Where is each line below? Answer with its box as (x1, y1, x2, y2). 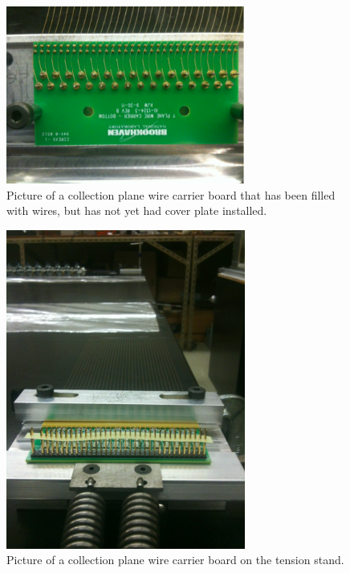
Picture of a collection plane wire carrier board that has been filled (6, 186, 336, 203)
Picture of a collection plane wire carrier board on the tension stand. (6, 551, 344, 568)
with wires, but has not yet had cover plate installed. (6, 202, 267, 219)
